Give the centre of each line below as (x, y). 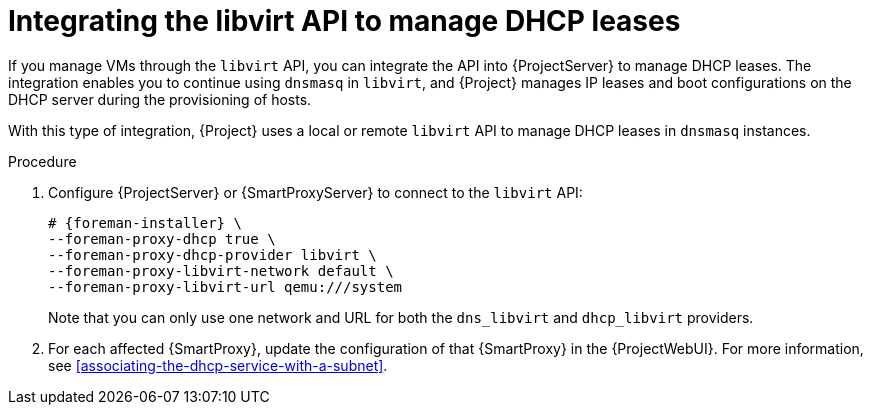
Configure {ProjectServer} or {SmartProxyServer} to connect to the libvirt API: (315, 192)
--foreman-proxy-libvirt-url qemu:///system (225, 286)
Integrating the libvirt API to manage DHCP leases (344, 21)
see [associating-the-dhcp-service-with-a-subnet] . (218, 365)
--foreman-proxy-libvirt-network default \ (221, 270)
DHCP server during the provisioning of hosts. (160, 99)
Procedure (42, 161)
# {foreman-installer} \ (145, 222)
